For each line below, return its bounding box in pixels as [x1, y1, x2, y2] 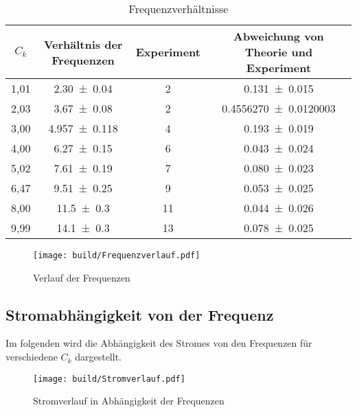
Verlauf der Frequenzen [33, 270, 130, 284]
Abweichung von [233, 28, 324, 44]
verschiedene [5, 350, 58, 364]
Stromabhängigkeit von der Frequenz [5, 304, 274, 325]
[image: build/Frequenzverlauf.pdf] [33, 251, 200, 260]
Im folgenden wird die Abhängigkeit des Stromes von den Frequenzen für [5, 336, 312, 350]
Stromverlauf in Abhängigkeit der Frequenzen [33, 393, 224, 408]
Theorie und [244, 44, 313, 60]
